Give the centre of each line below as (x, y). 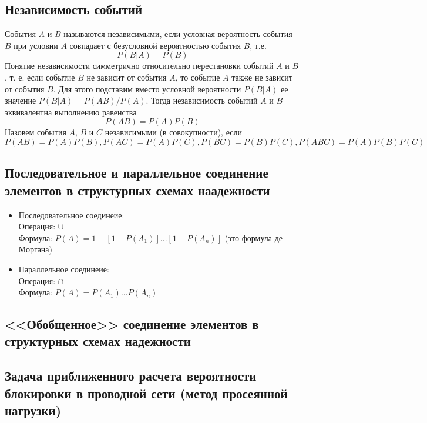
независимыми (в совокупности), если (173, 132)
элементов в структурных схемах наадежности (137, 190)
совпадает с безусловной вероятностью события (155, 45)
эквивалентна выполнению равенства (71, 111)
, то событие (198, 77)
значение (21, 100)
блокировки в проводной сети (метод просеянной (146, 393)
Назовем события (36, 132)
